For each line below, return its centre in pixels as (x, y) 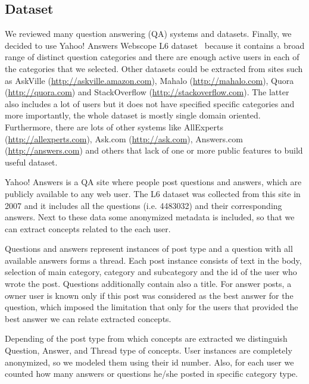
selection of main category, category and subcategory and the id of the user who (151, 272)
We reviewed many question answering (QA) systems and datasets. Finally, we (148, 34)
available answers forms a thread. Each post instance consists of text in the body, (153, 260)
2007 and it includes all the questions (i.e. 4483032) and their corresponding (143, 205)
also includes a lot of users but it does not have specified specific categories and (150, 103)
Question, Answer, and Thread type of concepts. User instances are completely (149, 350)
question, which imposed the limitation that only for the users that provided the (152, 307)
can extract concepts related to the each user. (88, 228)
